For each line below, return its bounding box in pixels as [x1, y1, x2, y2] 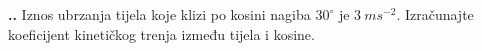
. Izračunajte [396, 4, 474, 24]
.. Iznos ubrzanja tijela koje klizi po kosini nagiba [8, 4, 311, 24]
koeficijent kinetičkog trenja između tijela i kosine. [8, 23, 315, 44]
